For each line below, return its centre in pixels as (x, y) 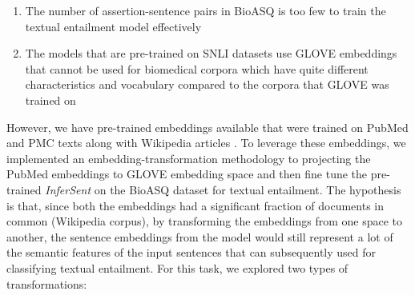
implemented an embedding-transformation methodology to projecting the (189, 158)
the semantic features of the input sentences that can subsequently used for (191, 252)
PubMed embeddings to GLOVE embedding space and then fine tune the (187, 174)
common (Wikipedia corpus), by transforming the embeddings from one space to (204, 221)
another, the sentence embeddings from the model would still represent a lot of (200, 236)
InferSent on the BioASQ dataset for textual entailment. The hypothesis (223, 189)
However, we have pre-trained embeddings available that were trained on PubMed (207, 127)
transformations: (47, 283)
